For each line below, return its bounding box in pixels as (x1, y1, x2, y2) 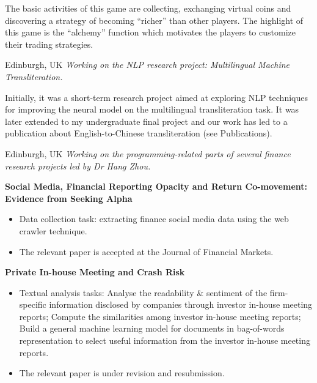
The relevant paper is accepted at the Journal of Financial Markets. (19, 245, 274, 258)
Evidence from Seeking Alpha (5, 191, 133, 204)
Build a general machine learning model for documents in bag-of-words (19, 322, 285, 335)
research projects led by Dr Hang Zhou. (5, 159, 151, 172)
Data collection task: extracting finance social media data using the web (19, 212, 289, 225)
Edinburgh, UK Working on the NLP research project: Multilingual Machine (5, 58, 290, 71)
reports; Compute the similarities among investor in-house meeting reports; (19, 310, 301, 322)
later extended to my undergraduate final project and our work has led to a (5, 114, 288, 127)
